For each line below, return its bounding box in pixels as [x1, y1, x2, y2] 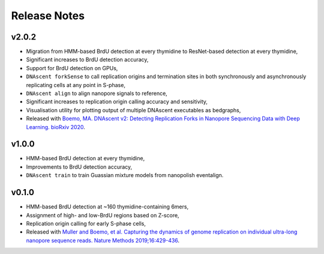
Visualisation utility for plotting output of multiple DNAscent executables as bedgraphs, [26, 106, 241, 113]
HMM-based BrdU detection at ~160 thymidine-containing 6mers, [26, 203, 189, 210]
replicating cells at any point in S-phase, [26, 81, 126, 88]
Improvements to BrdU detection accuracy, [26, 163, 133, 171]
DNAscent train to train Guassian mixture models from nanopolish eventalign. [26, 172, 224, 179]
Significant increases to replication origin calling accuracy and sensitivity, [26, 98, 208, 105]
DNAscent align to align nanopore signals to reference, [26, 90, 167, 97]
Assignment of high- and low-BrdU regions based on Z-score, [26, 211, 179, 219]
